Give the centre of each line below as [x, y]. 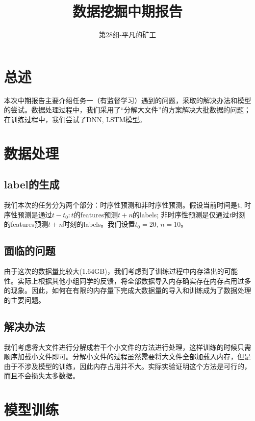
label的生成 [32, 184]
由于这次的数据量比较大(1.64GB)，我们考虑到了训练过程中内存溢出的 [114, 271]
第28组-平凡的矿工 [127, 35]
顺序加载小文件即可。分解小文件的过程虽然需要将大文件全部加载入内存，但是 [127, 356]
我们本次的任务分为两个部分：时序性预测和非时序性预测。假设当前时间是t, [123, 205]
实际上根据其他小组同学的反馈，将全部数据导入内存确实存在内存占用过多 [134, 280]
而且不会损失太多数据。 [42, 376]
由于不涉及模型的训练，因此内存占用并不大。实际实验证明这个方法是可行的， [127, 366]
